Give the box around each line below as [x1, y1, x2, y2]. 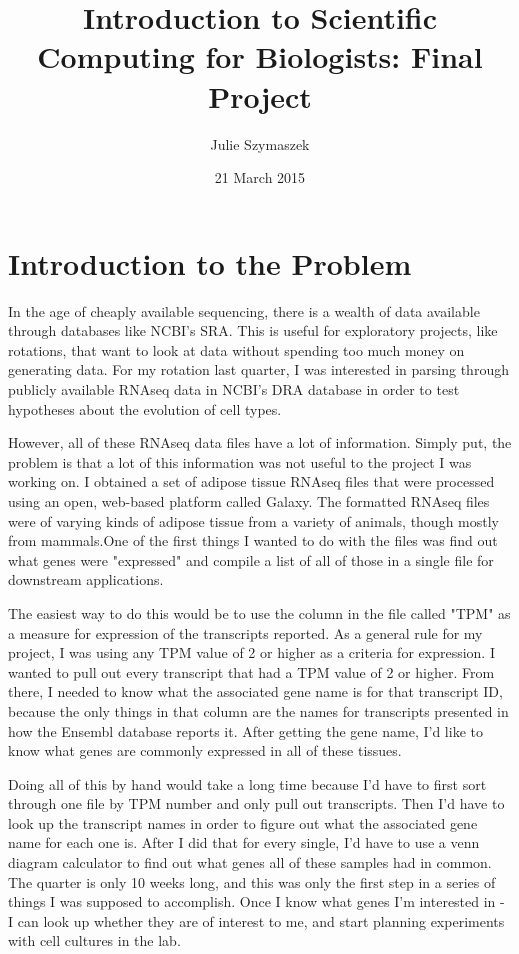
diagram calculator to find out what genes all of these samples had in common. [8, 852, 492, 873]
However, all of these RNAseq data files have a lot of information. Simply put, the [8, 432, 512, 453]
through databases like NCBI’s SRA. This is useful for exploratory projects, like [8, 320, 498, 341]
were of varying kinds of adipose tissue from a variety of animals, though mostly [8, 510, 500, 531]
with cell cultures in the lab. [8, 930, 181, 951]
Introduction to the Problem [8, 242, 412, 283]
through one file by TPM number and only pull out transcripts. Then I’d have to [8, 793, 505, 814]
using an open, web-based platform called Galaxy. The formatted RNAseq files [8, 490, 490, 511]
